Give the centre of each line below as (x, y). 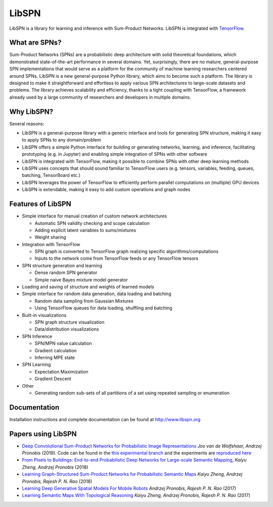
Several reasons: (27, 123)
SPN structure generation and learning (62, 265)
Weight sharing (51, 237)
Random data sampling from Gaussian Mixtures (84, 301)
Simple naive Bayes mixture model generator (81, 280)
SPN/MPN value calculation (63, 343)
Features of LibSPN (40, 204)
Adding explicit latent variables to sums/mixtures (85, 230)
